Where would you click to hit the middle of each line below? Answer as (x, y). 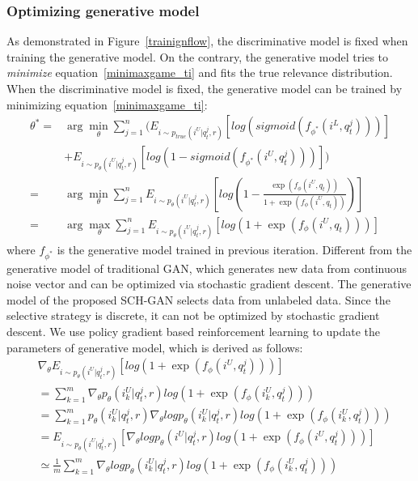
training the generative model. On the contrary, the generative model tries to (198, 56)
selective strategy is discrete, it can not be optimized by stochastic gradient (193, 315)
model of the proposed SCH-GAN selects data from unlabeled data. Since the (198, 299)
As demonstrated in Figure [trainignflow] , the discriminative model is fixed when (207, 41)
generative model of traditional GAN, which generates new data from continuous (207, 268)
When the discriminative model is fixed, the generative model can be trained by (205, 88)
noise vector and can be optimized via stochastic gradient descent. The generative (209, 284)
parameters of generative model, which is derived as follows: (155, 347)
